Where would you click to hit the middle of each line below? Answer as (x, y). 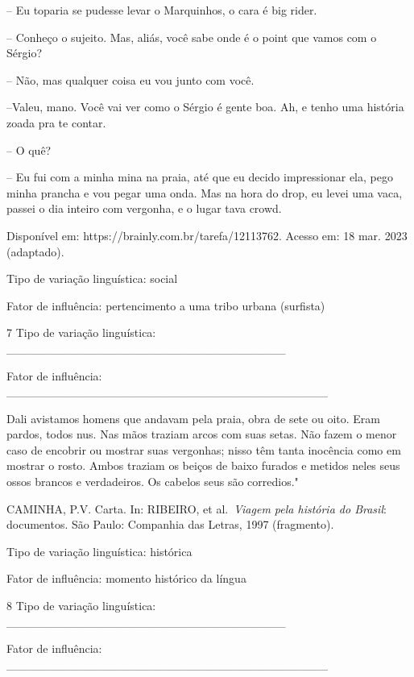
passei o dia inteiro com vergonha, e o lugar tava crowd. (144, 208)
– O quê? (29, 150)
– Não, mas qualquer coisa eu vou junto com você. (130, 79)
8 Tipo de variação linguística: (81, 606)
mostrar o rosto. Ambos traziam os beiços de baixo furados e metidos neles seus (203, 465)
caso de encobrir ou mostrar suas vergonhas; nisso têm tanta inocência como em (204, 449)
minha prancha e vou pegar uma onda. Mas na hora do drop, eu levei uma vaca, (205, 192)
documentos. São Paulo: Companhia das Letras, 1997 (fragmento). (170, 524)
